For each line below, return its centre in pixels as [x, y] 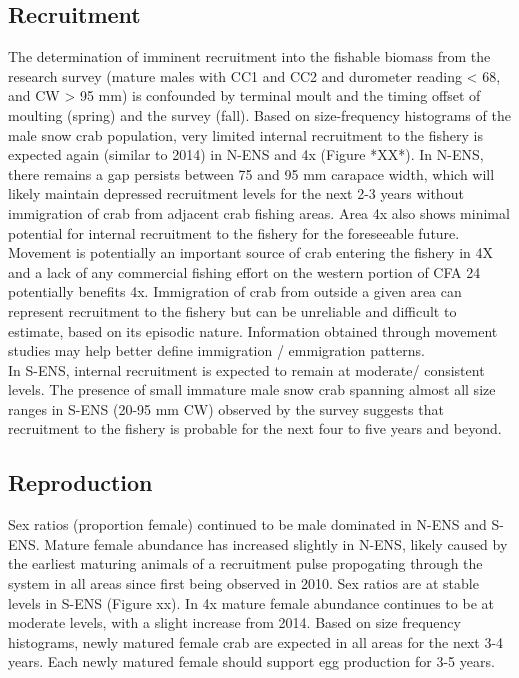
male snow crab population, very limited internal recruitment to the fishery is [245, 134]
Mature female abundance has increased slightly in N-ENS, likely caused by [276, 543]
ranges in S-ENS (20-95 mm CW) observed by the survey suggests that [226, 408]
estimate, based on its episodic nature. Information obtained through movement [253, 330]
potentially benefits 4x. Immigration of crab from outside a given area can [235, 291]
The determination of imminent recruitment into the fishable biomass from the [249, 56]
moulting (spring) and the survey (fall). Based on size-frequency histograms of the [259, 114]
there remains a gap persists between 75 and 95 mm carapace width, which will [251, 173]
